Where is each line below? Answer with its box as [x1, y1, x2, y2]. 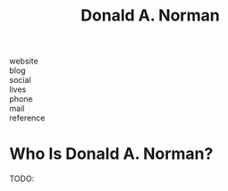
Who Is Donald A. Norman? [9, 144, 214, 164]
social [9, 75, 31, 86]
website [9, 55, 38, 67]
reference [9, 112, 46, 123]
